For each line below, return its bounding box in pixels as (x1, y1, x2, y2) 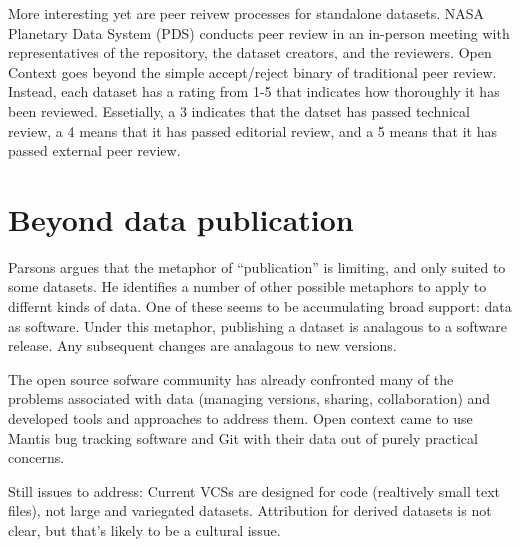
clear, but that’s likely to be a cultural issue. (8, 520, 281, 540)
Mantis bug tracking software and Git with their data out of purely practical (8, 427, 478, 448)
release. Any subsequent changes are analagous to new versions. (8, 335, 397, 356)
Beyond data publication (8, 198, 354, 239)
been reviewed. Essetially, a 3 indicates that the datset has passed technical (8, 100, 470, 121)
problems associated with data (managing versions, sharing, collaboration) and (8, 388, 491, 409)
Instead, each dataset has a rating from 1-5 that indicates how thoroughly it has (8, 81, 500, 102)
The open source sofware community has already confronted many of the (8, 368, 454, 389)
